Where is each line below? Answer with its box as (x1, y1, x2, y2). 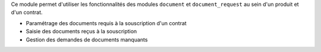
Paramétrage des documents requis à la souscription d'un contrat (26, 19, 187, 26)
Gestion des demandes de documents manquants (26, 36, 148, 43)
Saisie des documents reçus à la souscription (26, 28, 137, 35)
